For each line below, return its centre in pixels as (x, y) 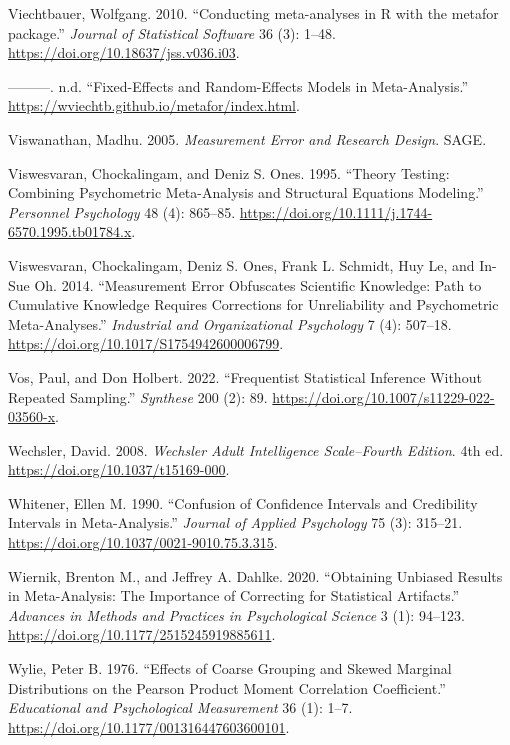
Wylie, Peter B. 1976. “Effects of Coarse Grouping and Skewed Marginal (230, 668)
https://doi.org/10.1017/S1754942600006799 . (146, 343)
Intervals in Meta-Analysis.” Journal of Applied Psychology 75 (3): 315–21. (235, 522)
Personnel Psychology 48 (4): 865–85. (122, 211)
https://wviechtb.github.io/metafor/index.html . (154, 105)
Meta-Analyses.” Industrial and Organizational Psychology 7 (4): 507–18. (230, 323)
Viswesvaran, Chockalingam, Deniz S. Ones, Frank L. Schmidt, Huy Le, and (241, 264)
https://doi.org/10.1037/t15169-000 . (119, 469)
